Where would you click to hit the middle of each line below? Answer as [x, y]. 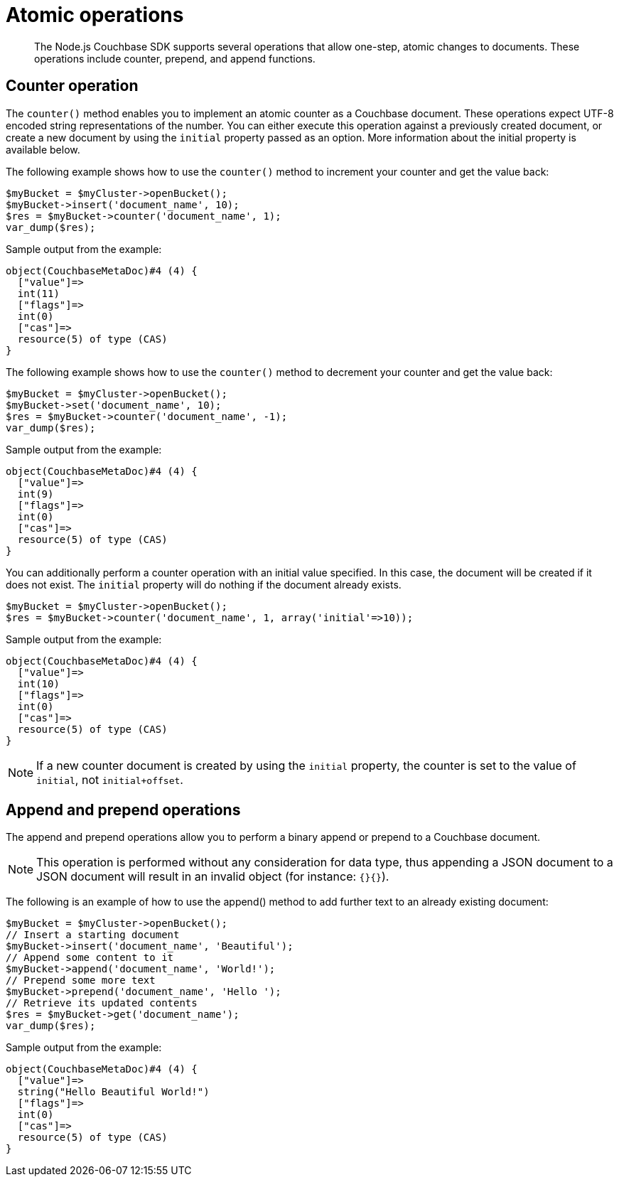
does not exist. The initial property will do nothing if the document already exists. [204, 584]
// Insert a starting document [93, 935]
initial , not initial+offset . [110, 779]
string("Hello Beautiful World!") [113, 1092]
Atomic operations [95, 15]
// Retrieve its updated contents [102, 1003]
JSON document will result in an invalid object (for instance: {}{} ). [213, 877]
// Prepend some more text [81, 980]
